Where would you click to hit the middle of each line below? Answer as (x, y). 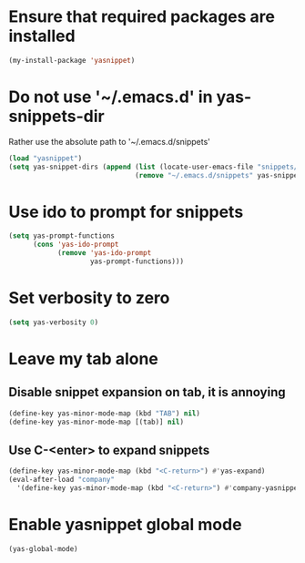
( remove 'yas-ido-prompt (104, 253)
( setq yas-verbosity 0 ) (54, 322)
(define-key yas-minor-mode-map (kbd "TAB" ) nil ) (105, 413)
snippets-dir (57, 117)
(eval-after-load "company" (62, 480)
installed (42, 36)
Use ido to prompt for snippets (126, 212)
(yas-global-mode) (43, 548)
